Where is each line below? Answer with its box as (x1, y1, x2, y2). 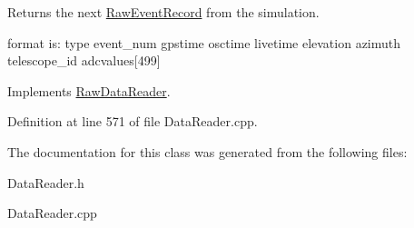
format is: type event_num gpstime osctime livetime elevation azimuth (7, 33, 401, 52)
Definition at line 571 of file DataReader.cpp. (7, 112, 258, 131)
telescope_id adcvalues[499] (7, 51, 161, 70)
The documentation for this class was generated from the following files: (7, 142, 408, 161)
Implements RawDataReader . (7, 81, 171, 100)
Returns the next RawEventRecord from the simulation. (7, 3, 320, 21)
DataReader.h (7, 173, 84, 192)
